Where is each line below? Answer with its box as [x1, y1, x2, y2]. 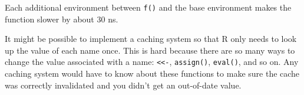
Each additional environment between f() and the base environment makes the [5, 1, 292, 13]
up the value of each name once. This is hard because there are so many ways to [5, 44, 295, 56]
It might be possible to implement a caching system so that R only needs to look [5, 32, 297, 45]
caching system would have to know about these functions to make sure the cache [5, 67, 300, 80]
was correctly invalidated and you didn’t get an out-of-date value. [5, 78, 242, 91]
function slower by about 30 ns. [5, 12, 118, 25]
